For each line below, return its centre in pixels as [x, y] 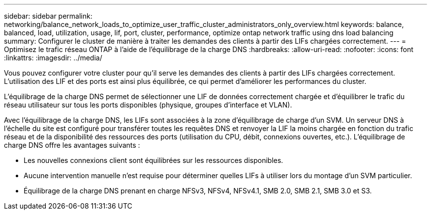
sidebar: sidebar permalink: [48, 16]
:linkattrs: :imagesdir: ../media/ [53, 58]
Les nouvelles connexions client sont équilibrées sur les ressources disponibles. [154, 160]
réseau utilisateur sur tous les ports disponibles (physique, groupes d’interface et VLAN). [148, 105]
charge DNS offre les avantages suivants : [72, 145]
